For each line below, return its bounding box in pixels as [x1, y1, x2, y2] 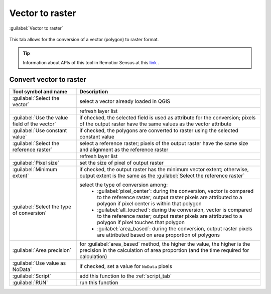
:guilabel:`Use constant [12, 127, 67, 134]
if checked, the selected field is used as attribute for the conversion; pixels [79, 114, 256, 121]
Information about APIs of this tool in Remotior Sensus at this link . [23, 59, 160, 65]
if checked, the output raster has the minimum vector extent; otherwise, [79, 166, 249, 173]
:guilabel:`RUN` [12, 279, 48, 286]
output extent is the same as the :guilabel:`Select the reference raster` [79, 172, 245, 179]
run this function [79, 279, 118, 286]
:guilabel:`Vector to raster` [9, 25, 64, 31]
